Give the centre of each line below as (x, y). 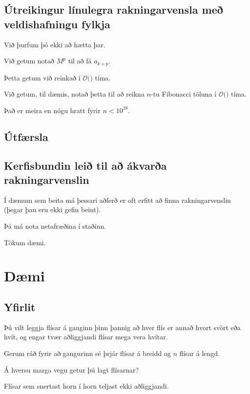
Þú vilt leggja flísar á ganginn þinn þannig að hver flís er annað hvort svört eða (122, 327)
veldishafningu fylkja (57, 24)
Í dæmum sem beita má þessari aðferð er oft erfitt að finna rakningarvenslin (117, 200)
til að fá (80, 61)
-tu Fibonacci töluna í (183, 94)
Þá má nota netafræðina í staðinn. (55, 226)
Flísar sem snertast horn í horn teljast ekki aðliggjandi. (86, 386)
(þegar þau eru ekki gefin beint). (52, 209)
